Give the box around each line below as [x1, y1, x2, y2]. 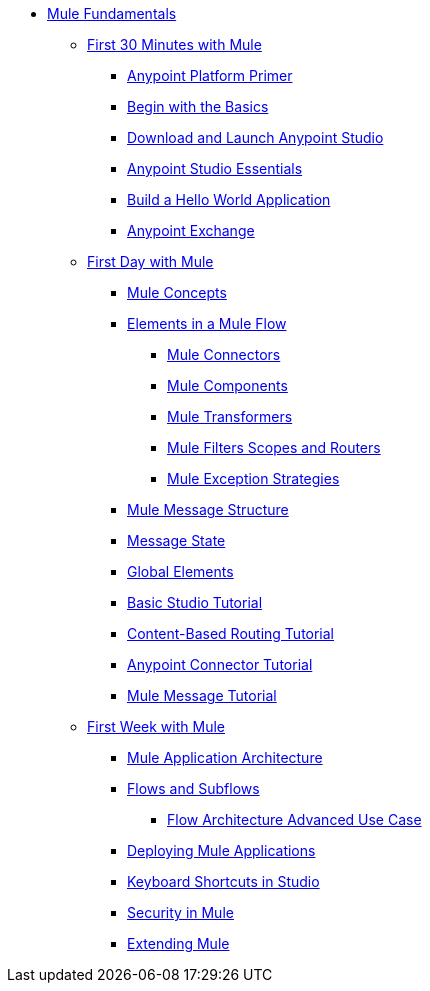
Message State [127, 532, 226, 549]
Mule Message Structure [127, 501, 289, 518]
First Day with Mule [87, 253, 214, 270]
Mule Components [167, 377, 288, 394]
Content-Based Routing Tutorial [127, 625, 335, 642]
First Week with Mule [87, 718, 225, 735]
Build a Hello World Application [127, 191, 331, 208]
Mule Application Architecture [127, 749, 323, 766]
